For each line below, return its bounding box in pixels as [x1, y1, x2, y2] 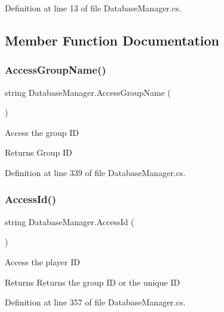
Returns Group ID [5, 146, 72, 159]
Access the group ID [5, 126, 79, 138]
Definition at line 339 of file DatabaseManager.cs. [5, 166, 186, 178]
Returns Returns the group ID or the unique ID [5, 275, 180, 288]
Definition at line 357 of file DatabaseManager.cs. [5, 296, 186, 308]
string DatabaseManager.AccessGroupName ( [5, 86, 171, 98]
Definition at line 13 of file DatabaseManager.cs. [5, 2, 182, 14]
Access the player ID [5, 255, 80, 268]
